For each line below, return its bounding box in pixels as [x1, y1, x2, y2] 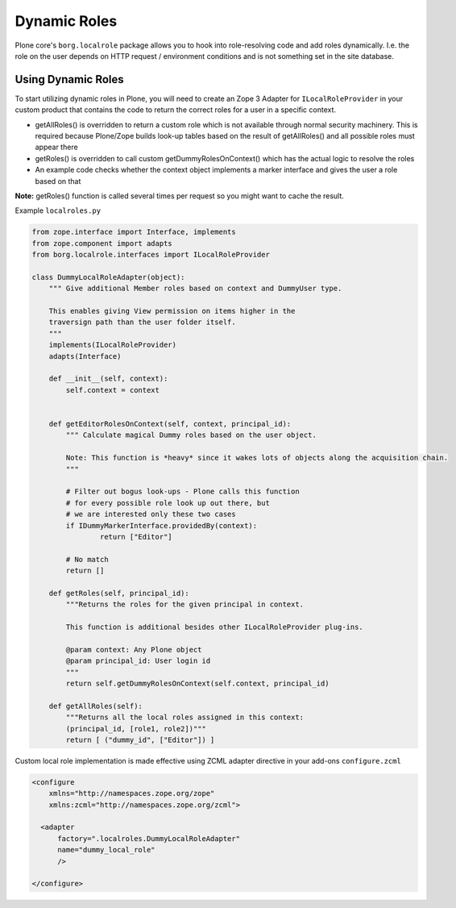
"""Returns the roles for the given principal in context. [65, 600, 305, 609]
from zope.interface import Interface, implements [31, 227, 237, 237]
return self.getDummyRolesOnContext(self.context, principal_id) [65, 678, 330, 688]
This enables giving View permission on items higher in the [48, 306, 296, 316]
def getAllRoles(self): [48, 702, 143, 710]
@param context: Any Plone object [65, 645, 202, 654]
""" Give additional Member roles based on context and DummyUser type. [48, 284, 342, 294]
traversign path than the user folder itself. [48, 318, 237, 327]
